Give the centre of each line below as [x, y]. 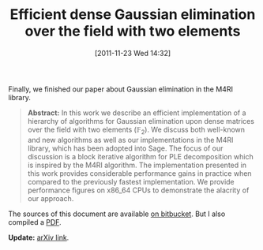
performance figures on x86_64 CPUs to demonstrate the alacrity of [138, 190]
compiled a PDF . [35, 222]
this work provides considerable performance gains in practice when [139, 173]
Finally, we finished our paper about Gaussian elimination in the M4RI [120, 89]
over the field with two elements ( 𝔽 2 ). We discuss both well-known [136, 130]
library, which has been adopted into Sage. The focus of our [125, 148]
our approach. [51, 198]
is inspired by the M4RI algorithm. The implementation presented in [137, 165]
